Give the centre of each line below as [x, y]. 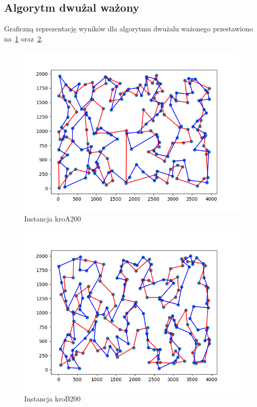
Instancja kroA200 [53, 218]
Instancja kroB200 [53, 399]
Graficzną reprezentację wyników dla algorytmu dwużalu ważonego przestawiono [128, 29]
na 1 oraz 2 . [24, 38]
